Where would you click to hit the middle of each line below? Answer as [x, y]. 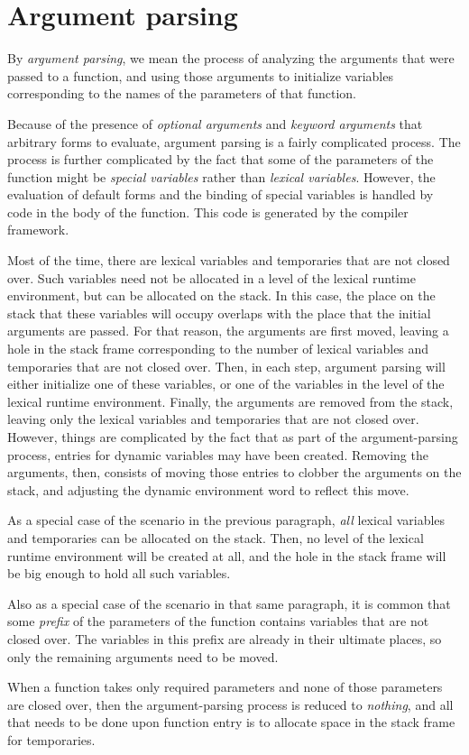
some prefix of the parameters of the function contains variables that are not [218, 621]
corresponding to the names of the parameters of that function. [182, 93]
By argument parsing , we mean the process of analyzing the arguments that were [231, 58]
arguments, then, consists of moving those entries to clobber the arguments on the [234, 472]
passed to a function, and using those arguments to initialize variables [200, 75]
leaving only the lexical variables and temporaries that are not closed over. [213, 419]
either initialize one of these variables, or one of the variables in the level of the [226, 384]
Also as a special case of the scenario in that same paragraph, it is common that [229, 603]
